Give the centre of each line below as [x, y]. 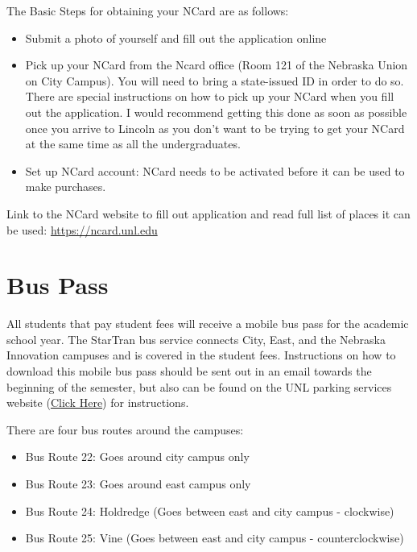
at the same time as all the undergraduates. [133, 144]
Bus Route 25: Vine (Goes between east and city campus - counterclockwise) [215, 538]
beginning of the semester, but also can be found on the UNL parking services [199, 386]
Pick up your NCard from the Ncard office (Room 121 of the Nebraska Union [217, 65]
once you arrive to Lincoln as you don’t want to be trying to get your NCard [215, 128]
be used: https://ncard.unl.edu [82, 229]
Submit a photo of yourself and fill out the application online [176, 37]
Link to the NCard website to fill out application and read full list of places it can [208, 213]
